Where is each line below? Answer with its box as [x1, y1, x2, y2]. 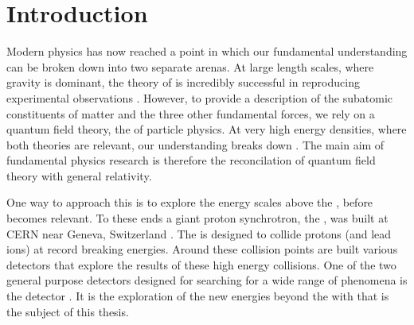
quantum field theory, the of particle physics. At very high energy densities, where [6, 121, 407, 137]
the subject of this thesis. [6, 303, 129, 319]
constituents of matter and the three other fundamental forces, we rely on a [6, 105, 375, 122]
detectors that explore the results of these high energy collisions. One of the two [6, 256, 396, 273]
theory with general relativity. [6, 167, 152, 184]
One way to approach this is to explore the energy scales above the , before [6, 194, 373, 211]
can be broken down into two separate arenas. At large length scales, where [6, 58, 374, 75]
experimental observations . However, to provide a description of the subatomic [6, 89, 393, 106]
